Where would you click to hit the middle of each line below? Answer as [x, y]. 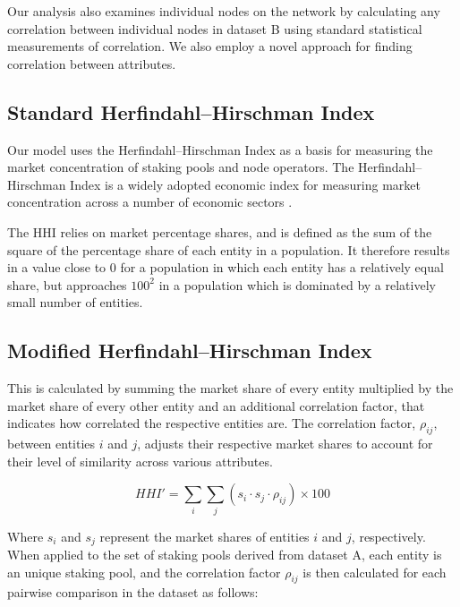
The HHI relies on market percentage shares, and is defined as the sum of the [220, 231]
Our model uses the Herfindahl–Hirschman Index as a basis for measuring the [220, 149]
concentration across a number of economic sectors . [150, 202]
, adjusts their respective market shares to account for [285, 444]
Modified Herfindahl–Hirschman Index [190, 351]
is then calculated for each [375, 572]
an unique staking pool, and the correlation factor [144, 572]
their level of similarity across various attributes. [140, 461]
